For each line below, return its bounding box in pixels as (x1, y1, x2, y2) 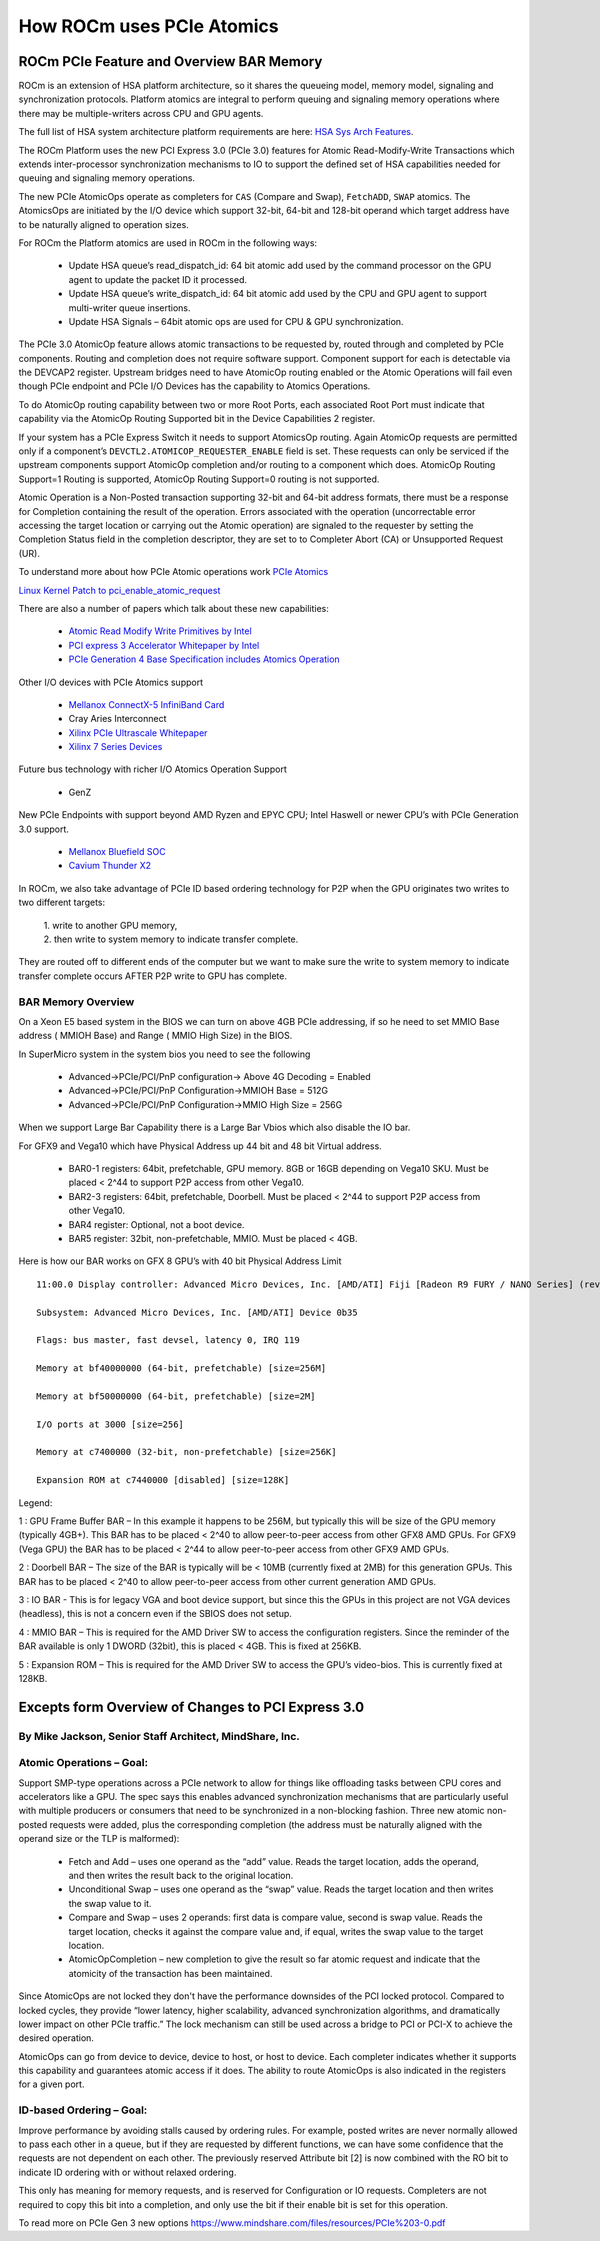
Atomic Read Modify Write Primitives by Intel (68, 625, 252, 637)
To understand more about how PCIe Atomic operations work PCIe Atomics (18, 566, 329, 578)
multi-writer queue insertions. (68, 301, 191, 314)
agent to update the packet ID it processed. (68, 273, 247, 285)
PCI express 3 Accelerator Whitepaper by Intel (68, 639, 260, 651)
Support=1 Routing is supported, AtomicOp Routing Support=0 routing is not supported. (18, 473, 380, 485)
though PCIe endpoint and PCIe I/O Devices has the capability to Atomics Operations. (18, 380, 371, 392)
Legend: (18, 1496, 53, 1509)
